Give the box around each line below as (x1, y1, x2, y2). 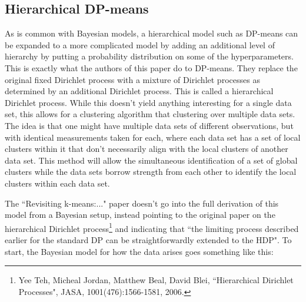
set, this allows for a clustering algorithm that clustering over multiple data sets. (5, 108, 295, 120)
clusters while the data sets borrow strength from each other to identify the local (5, 165, 297, 178)
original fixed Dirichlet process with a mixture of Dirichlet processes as (5, 73, 260, 85)
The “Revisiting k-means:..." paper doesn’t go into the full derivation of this (5, 197, 279, 209)
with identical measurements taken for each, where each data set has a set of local (5, 131, 301, 143)
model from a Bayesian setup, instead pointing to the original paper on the (5, 208, 275, 221)
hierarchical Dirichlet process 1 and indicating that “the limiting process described (5, 220, 299, 234)
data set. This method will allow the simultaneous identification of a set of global (5, 154, 298, 166)
